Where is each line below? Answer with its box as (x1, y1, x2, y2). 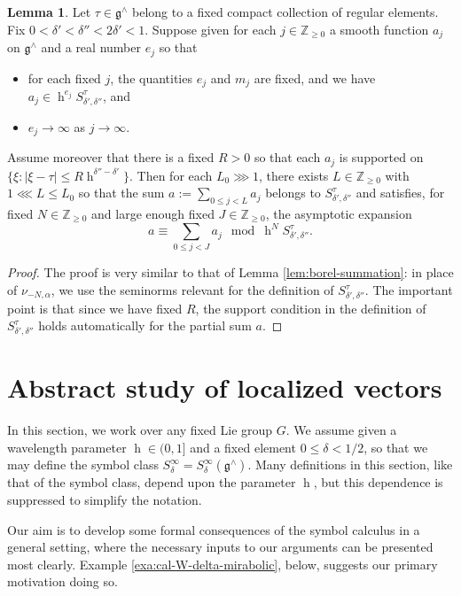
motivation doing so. (7, 572, 118, 591)
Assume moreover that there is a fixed (7, 148, 215, 166)
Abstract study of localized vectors (7, 369, 442, 406)
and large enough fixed (91, 204, 215, 222)
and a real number (41, 38, 141, 57)
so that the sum (78, 183, 165, 202)
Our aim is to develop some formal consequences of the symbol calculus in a (7, 520, 420, 538)
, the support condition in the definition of (195, 298, 426, 317)
